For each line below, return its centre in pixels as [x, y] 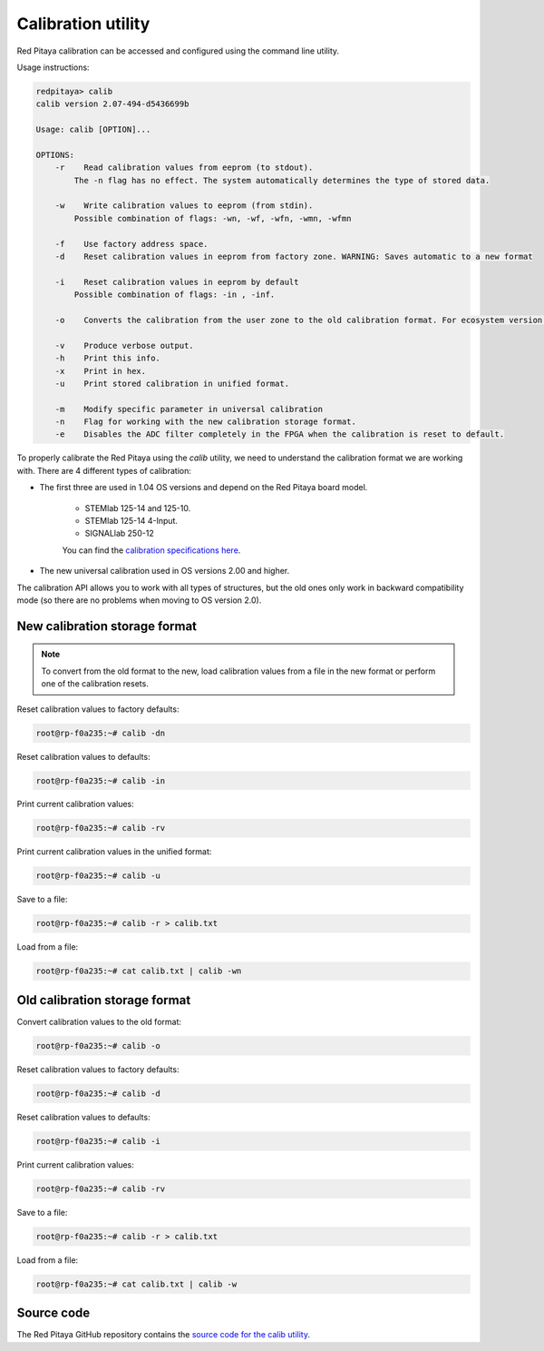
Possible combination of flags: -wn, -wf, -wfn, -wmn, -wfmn [213, 218]
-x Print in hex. [101, 371]
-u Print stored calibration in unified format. [172, 383]
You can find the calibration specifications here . [151, 550]
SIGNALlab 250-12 [119, 533]
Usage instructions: [53, 67]
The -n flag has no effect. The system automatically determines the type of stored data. [282, 180]
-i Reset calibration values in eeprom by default [177, 282]
